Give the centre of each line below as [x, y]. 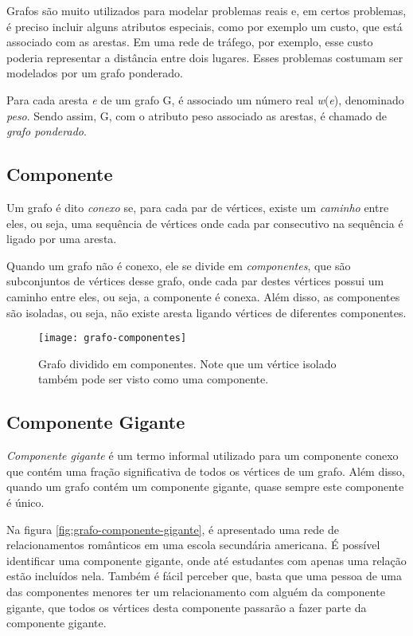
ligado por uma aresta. [62, 239]
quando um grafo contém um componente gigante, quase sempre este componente [205, 487]
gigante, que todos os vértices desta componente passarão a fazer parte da [187, 607]
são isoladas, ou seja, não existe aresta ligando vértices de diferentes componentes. [206, 312]
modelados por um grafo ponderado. [95, 73]
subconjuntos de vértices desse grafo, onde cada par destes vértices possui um [195, 281]
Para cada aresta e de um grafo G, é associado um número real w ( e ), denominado [205, 99]
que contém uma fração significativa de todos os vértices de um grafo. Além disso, [206, 471]
